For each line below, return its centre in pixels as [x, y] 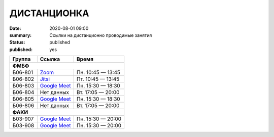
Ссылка [50, 59]
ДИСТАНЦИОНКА [49, 13]
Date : [15, 28]
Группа [22, 59]
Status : [17, 42]
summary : [21, 35]
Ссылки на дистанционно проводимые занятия [101, 35]
